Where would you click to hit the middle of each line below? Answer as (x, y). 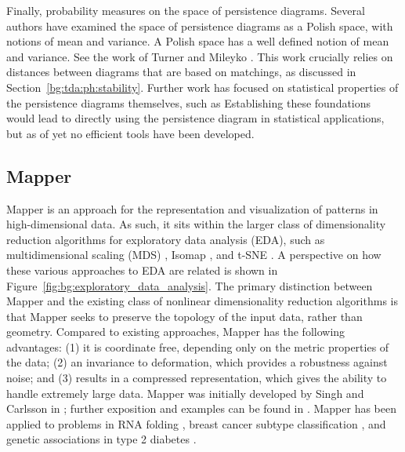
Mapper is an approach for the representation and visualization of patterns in (192, 208)
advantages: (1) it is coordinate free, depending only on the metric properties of (198, 346)
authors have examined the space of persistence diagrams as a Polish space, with (200, 26)
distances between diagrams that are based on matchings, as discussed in (181, 72)
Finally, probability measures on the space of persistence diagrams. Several (186, 10)
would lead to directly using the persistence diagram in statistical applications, (195, 118)
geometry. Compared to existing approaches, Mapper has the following (176, 332)
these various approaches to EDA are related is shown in (142, 270)
